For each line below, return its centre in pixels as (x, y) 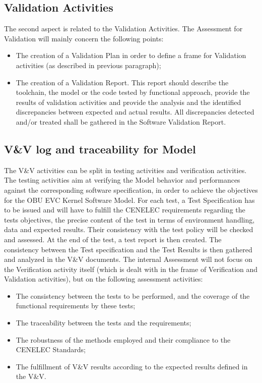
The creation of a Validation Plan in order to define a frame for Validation (131, 55)
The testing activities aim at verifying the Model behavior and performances (122, 180)
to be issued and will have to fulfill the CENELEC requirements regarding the (125, 210)
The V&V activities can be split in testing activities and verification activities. (125, 170)
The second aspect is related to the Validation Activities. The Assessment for (123, 29)
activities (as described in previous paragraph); (88, 65)
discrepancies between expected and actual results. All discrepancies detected (135, 112)
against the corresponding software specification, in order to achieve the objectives (131, 189)
